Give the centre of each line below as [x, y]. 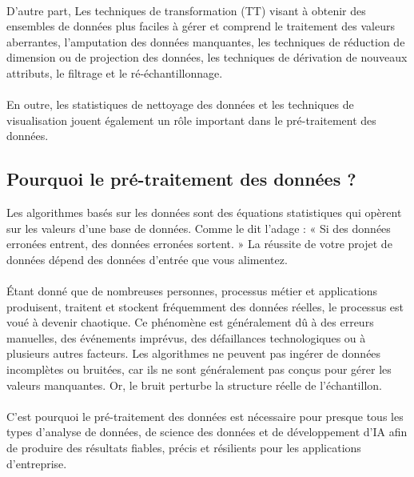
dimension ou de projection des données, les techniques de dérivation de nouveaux [207, 57]
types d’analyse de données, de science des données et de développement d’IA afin [207, 432]
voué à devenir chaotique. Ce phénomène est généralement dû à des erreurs [190, 322]
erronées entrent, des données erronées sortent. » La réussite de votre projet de [199, 244]
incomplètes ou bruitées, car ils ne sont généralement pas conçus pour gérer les [199, 369]
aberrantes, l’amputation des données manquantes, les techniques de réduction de [206, 41]
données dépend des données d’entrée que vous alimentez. [147, 259]
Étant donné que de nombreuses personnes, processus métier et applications [192, 291]
